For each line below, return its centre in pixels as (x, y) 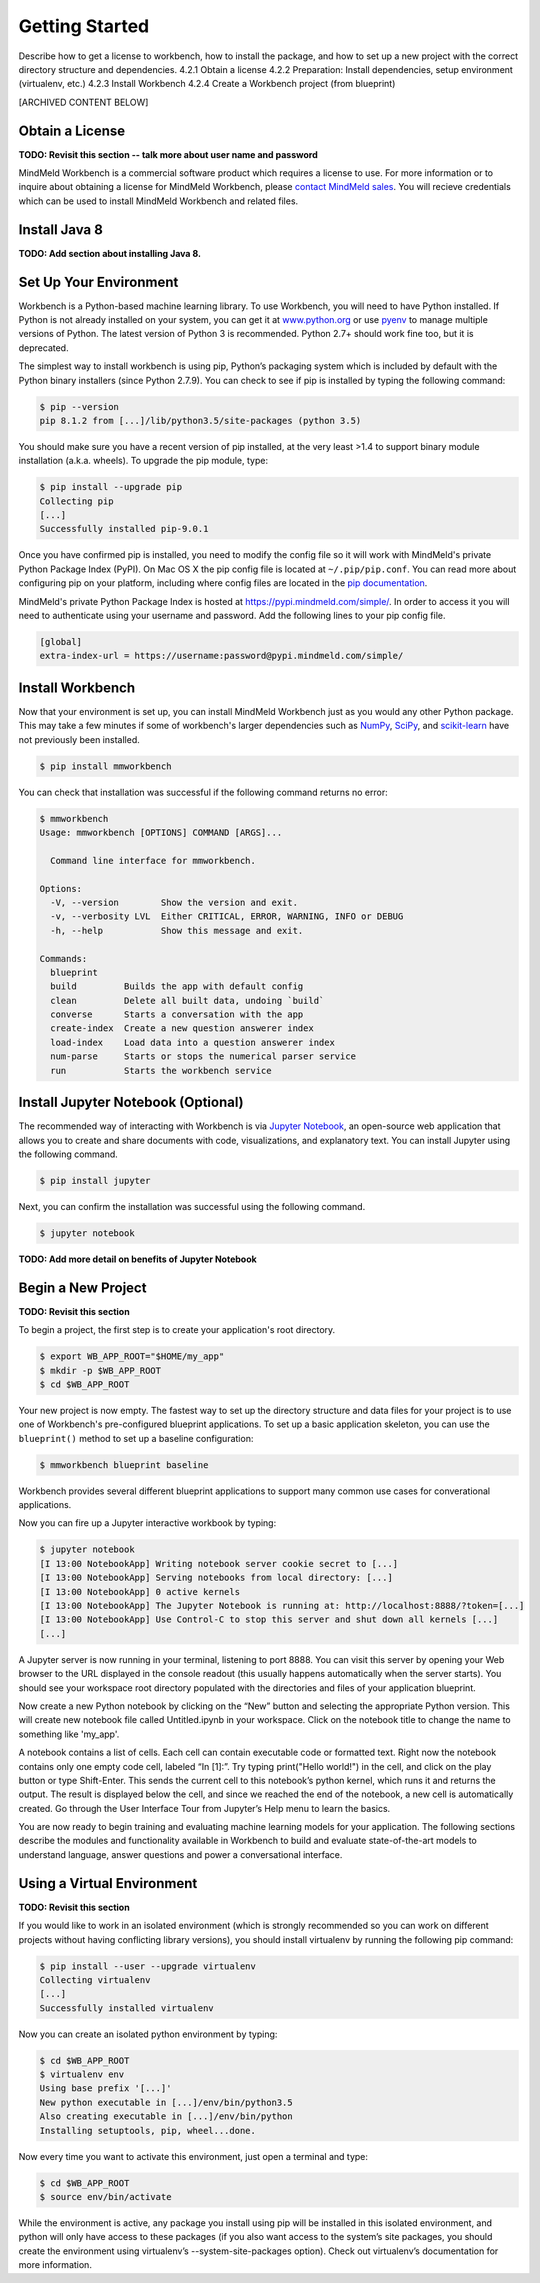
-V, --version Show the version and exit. (174, 902)
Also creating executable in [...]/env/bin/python (166, 2116)
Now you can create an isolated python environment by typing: (148, 2034)
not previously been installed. (79, 739)
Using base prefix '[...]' (105, 2088)
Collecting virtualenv (95, 1979)
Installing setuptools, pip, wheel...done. (148, 2130)
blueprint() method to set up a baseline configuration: (136, 1438)
